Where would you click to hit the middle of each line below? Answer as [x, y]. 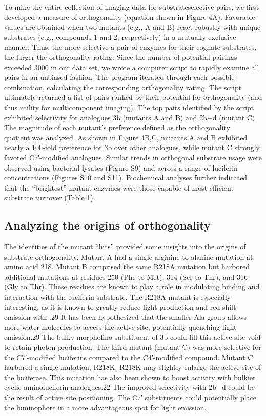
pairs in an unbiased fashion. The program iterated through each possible [119, 77]
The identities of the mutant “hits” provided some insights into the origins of [125, 247]
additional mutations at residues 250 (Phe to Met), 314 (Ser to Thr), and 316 [126, 276]
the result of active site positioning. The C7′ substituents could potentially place [130, 397]
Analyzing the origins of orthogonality [107, 225]
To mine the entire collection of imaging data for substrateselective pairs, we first [132, 7]
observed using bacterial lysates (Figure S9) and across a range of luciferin [121, 167]
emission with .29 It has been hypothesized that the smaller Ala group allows [126, 317]
